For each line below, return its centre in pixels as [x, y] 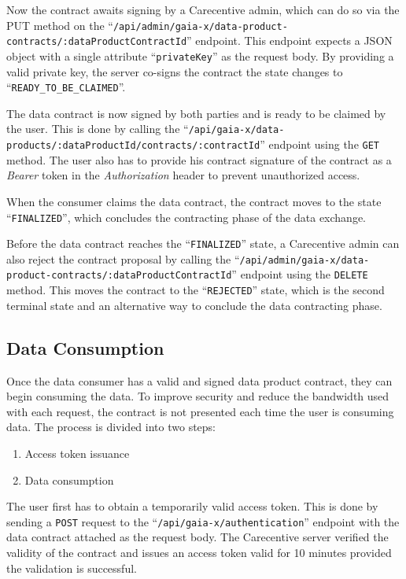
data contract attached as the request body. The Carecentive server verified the [197, 537]
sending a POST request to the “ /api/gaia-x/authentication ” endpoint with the [203, 521]
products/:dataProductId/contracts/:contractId [133, 146]
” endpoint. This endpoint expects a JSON [290, 41]
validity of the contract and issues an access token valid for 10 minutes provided [199, 552]
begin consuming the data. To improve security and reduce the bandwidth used [198, 396]
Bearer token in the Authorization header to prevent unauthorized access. [183, 175]
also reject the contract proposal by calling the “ [123, 258]
